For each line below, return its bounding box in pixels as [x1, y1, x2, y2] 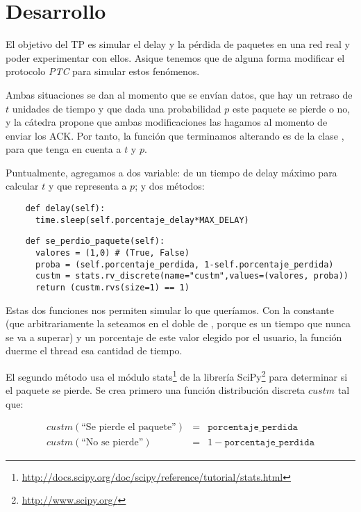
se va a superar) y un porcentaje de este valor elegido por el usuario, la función [6, 329, 342, 344]
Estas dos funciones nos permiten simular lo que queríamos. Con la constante [6, 302, 335, 317]
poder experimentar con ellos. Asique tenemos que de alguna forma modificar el [6, 50, 345, 65]
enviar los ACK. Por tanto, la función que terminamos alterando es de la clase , [6, 128, 344, 142]
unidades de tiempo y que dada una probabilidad [12, 101, 221, 115]
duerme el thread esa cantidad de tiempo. [6, 343, 183, 358]
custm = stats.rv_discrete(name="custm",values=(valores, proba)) [35, 271, 349, 281]
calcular [6, 179, 39, 193]
